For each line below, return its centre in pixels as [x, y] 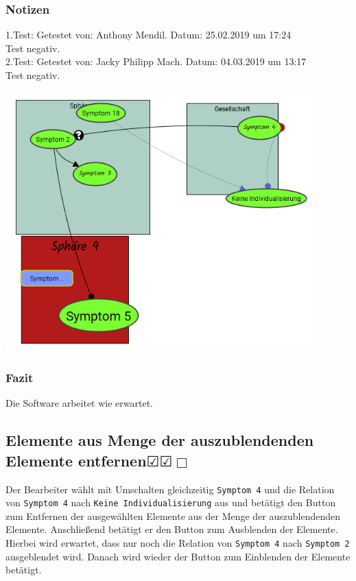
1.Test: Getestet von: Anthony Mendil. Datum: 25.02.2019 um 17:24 [149, 35]
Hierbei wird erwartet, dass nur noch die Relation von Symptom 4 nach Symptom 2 [178, 543]
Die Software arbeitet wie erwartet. [79, 403]
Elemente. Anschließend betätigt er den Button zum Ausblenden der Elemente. [172, 529]
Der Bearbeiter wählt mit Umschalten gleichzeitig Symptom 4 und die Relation [170, 489]
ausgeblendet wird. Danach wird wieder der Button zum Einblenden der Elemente [178, 556]
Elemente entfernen [76, 460]
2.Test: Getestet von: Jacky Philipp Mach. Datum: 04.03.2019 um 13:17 [156, 61]
